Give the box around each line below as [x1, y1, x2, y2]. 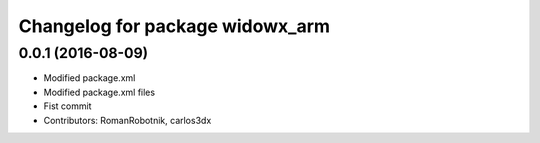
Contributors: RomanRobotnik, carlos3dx [43, 114, 212, 126]
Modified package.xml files [43, 86, 155, 98]
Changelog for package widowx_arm [18, 15, 330, 37]
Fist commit [43, 100, 92, 112]
